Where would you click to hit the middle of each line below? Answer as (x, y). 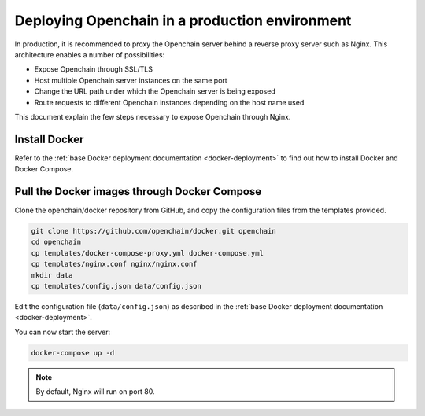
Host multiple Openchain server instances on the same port (131, 80)
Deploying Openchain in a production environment (183, 20)
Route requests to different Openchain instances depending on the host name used (169, 102)
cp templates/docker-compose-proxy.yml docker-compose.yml (147, 253)
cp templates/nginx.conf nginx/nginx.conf (114, 264)
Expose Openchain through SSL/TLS (94, 69)
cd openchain (56, 242)
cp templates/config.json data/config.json (116, 286)
